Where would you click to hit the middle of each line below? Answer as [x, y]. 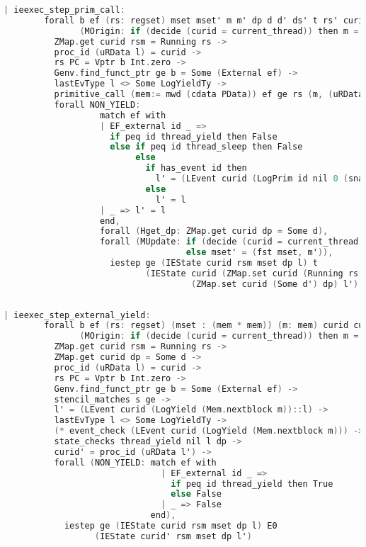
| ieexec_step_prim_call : [64, 10]
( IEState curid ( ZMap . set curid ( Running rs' [255, 273]
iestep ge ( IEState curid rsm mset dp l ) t [214, 263]
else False [196, 494]
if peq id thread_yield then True [252, 484]
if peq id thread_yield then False [194, 136]
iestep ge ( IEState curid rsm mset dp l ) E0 [171, 526]
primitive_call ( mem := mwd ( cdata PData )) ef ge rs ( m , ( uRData [209, 94]
